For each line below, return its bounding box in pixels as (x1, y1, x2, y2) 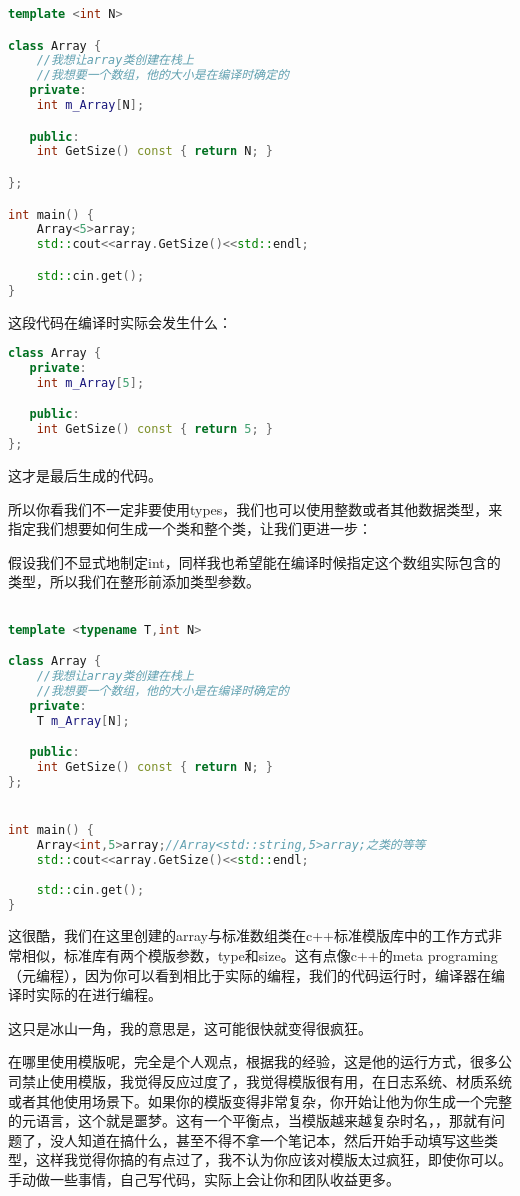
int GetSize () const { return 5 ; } (36, 422, 274, 437)
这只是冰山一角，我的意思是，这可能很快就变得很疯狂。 (8, 1017, 372, 1038)
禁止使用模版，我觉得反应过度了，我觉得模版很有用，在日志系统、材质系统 (21, 1070, 512, 1091)
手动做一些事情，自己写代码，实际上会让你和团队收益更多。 (8, 1168, 400, 1189)
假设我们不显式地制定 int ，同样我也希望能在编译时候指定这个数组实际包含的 (8, 551, 501, 572)
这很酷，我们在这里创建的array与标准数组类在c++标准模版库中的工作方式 (8, 925, 488, 946)
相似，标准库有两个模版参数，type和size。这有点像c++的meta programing (21, 945, 498, 965)
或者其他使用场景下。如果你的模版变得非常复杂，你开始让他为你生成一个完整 (8, 1090, 512, 1111)
